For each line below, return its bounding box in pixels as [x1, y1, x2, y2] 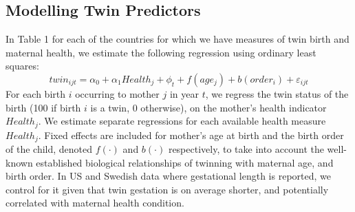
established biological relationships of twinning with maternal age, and [36, 155, 334, 169]
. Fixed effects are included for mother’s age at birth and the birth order [38, 127, 344, 142]
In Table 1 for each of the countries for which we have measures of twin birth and [6, 32, 349, 46]
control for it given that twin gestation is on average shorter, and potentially [6, 182, 329, 196]
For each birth [6, 86, 66, 100]
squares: [6, 59, 39, 73]
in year [169, 86, 199, 100]
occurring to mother [75, 86, 160, 100]
